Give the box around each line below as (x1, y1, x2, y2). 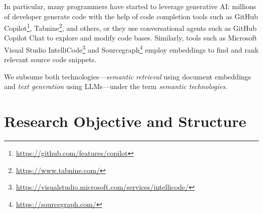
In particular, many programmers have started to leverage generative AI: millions (4, 1, 256, 11)
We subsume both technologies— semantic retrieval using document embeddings (4, 71, 251, 81)
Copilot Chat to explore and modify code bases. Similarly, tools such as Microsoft (4, 32, 257, 43)
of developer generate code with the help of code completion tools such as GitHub (4, 11, 258, 21)
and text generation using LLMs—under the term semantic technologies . (4, 81, 228, 92)
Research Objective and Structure (4, 111, 246, 132)
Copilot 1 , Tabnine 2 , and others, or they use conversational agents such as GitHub (4, 21, 257, 33)
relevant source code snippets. (4, 54, 97, 65)
